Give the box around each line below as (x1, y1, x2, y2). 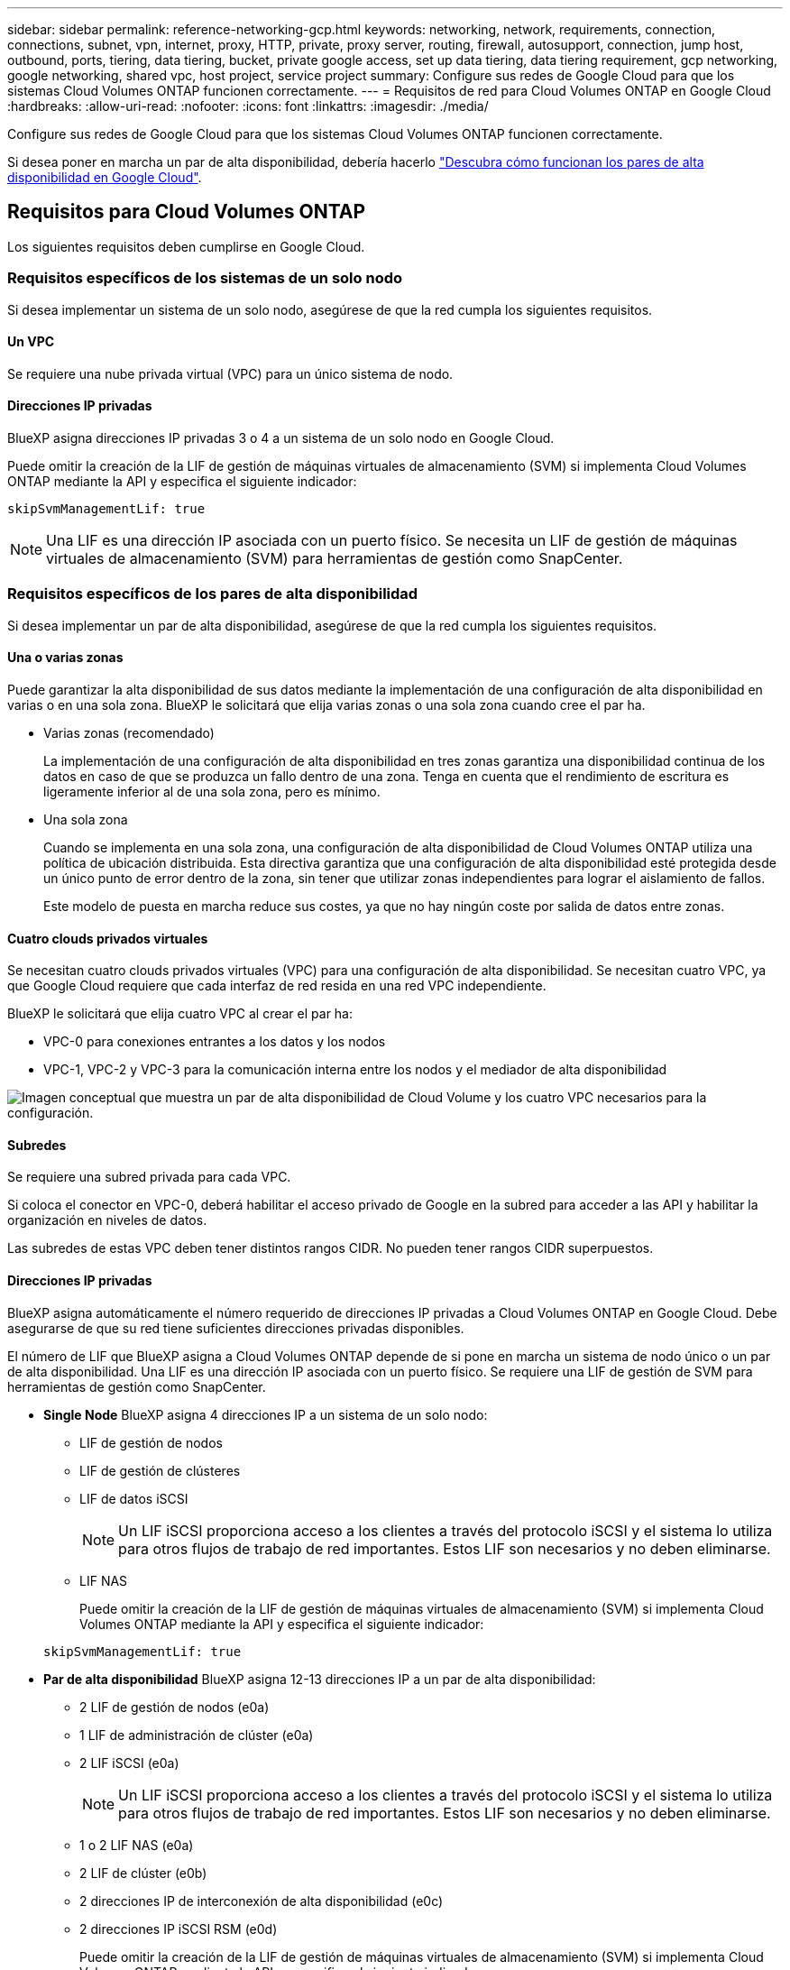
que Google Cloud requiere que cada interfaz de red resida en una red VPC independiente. (7, 978, 547, 994)
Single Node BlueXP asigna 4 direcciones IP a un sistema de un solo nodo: (43, 1406, 488, 1422)
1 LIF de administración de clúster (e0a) (79, 1726, 314, 1743)
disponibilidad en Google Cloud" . (7, 170, 202, 185)
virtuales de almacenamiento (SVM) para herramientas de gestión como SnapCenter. (46, 549, 623, 568)
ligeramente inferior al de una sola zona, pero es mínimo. (43, 784, 381, 799)
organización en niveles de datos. (7, 1212, 207, 1229)
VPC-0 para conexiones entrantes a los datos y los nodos (43, 1034, 386, 1050)
